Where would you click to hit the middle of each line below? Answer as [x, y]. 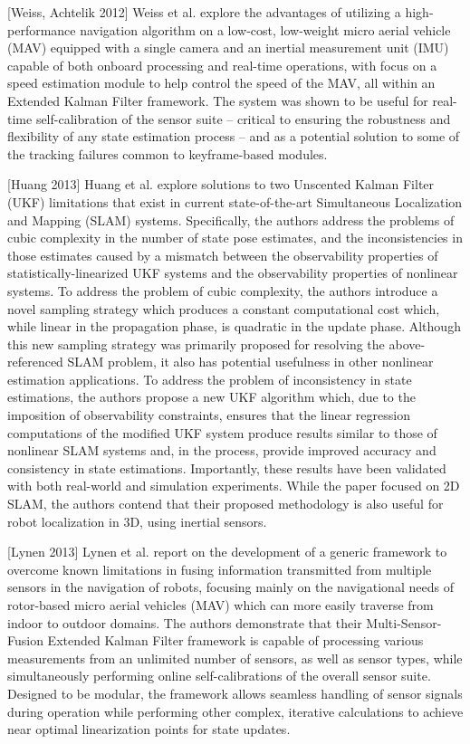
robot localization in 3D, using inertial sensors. [137, 521]
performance [42, 29]
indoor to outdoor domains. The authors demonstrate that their [185, 622]
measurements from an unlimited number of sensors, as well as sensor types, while [235, 658]
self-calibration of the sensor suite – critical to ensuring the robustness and [243, 118]
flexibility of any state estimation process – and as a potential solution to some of [234, 136]
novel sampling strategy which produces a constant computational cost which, [224, 308]
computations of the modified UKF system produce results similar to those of [222, 432]
